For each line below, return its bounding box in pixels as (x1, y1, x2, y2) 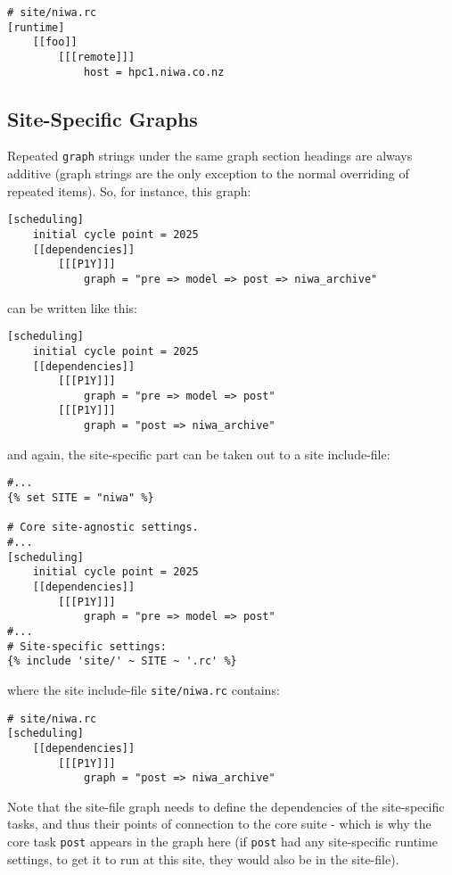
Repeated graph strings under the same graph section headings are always (7, 146, 413, 165)
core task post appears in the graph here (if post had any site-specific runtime (7, 832, 438, 851)
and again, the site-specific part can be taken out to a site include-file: (7, 444, 390, 463)
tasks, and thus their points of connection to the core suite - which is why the (7, 814, 431, 833)
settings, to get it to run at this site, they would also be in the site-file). (7, 849, 399, 868)
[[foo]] (32, 36, 78, 49)
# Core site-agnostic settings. (7, 521, 199, 534)
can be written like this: (7, 298, 137, 317)
